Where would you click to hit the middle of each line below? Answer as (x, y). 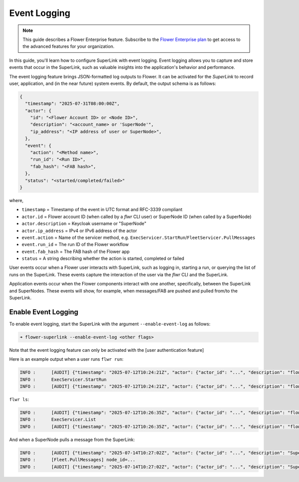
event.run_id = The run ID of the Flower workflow (75, 244)
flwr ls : (19, 400)
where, (16, 200)
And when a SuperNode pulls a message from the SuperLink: (72, 440)
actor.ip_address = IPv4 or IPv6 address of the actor (79, 231)
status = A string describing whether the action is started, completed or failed (103, 258)
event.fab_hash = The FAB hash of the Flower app (75, 251)
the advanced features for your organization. (69, 46)
